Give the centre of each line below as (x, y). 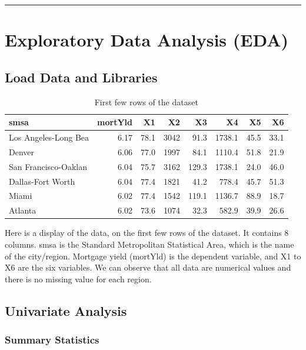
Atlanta (23, 210)
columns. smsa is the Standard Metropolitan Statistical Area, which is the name (149, 244)
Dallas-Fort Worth (42, 181)
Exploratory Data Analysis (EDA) (147, 40)
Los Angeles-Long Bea (49, 137)
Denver (22, 151)
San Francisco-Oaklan (48, 166)
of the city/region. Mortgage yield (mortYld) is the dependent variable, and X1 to (153, 256)
